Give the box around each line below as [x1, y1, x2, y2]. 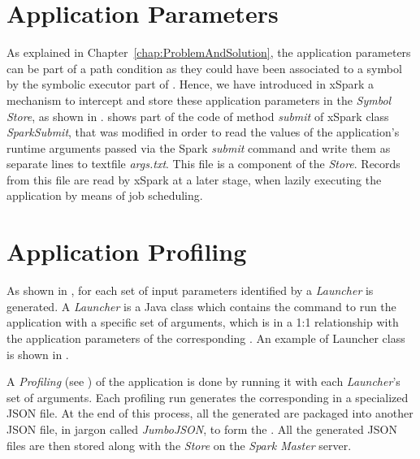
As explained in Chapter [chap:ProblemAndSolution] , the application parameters [6, 44, 411, 61]
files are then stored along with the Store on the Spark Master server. [6, 436, 352, 453]
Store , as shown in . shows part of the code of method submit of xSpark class [6, 107, 389, 124]
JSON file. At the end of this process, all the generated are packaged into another [6, 405, 414, 422]
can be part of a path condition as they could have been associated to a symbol [6, 59, 402, 76]
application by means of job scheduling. [6, 187, 203, 204]
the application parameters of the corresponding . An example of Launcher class [6, 329, 405, 346]
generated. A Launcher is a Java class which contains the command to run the [6, 297, 396, 314]
